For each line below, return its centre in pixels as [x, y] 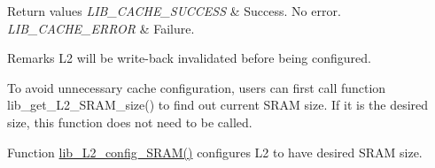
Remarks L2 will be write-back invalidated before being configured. [189, 58]
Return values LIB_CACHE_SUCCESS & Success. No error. [174, 11]
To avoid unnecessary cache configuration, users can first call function [197, 87]
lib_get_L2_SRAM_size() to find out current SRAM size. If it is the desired [218, 105]
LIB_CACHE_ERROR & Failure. [101, 28]
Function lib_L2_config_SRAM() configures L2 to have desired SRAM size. [215, 152]
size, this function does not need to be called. [130, 122]
